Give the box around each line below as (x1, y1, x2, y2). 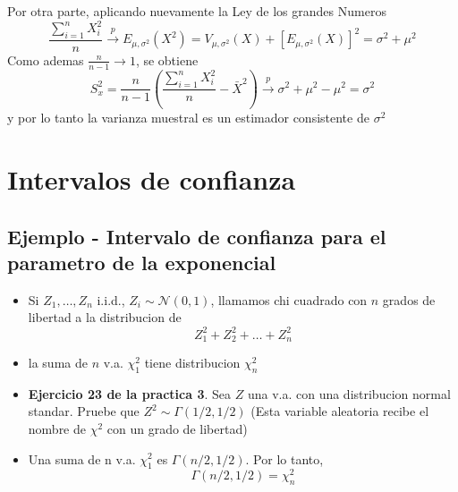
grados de (382, 290, 436, 309)
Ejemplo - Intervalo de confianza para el (7, 222, 386, 250)
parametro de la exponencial (7, 249, 276, 276)
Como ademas (7, 50, 84, 69)
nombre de (28, 419, 87, 437)
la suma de (28, 352, 88, 371)
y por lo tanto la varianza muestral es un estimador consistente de (7, 108, 369, 127)
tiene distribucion (144, 352, 241, 371)
